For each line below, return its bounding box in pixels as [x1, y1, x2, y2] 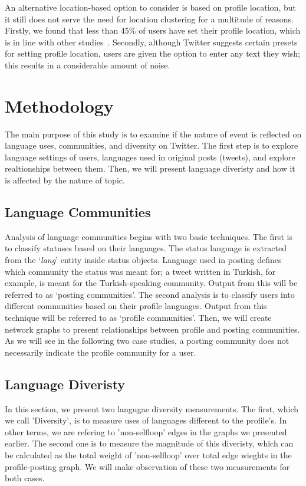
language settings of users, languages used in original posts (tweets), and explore [5, 150, 295, 163]
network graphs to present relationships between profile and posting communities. [5, 323, 300, 335]
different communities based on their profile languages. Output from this [5, 300, 267, 312]
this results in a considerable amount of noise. [5, 58, 170, 71]
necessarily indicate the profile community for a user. [5, 346, 196, 358]
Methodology [5, 93, 114, 117]
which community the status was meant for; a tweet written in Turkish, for [5, 265, 276, 277]
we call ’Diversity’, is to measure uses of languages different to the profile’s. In [5, 414, 287, 426]
